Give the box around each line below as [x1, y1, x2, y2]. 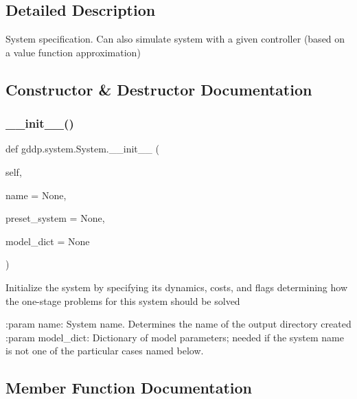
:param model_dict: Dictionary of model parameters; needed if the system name [5, 330, 344, 344]
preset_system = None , [5, 211, 105, 225]
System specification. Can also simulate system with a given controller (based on [5, 32, 345, 46]
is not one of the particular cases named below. [5, 343, 204, 358]
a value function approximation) [5, 45, 141, 59]
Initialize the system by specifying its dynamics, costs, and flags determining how [5, 280, 348, 294]
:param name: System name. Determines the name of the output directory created [5, 317, 352, 331]
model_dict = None [5, 233, 90, 248]
